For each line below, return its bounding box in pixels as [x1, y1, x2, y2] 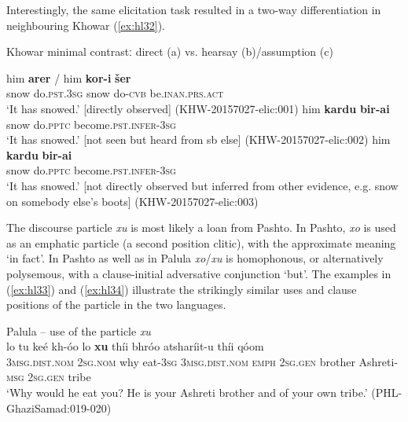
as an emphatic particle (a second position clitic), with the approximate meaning [6, 234, 396, 251]
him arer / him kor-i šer [6, 69, 131, 86]
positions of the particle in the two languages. [6, 296, 226, 313]
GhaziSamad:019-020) [6, 399, 112, 416]
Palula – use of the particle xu [6, 322, 151, 339]
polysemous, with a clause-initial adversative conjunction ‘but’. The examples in [6, 265, 391, 281]
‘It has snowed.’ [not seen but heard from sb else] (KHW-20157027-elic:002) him [6, 131, 391, 148]
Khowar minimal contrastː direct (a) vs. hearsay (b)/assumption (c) [6, 43, 333, 60]
